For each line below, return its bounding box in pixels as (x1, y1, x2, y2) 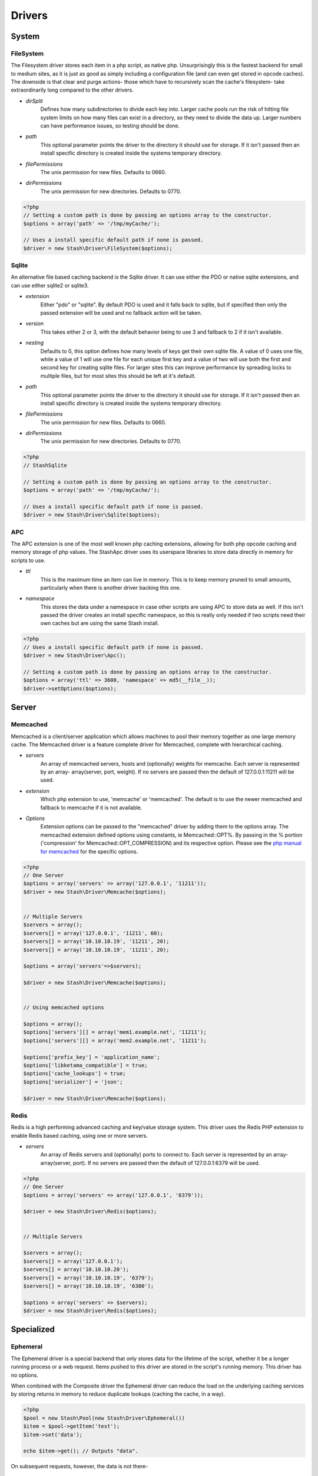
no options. (11, 1371, 38, 1379)
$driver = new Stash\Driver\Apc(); (23, 652, 126, 659)
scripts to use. (11, 557, 46, 564)
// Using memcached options (23, 1004, 104, 1011)
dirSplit (25, 97, 44, 105)
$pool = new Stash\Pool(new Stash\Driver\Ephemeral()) (23, 1415, 185, 1421)
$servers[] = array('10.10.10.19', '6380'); (23, 1282, 154, 1289)
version (25, 320, 44, 327)
